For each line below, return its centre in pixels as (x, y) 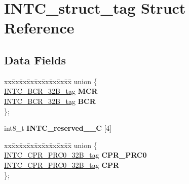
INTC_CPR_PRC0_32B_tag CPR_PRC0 (75, 155)
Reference (39, 28)
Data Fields (35, 60)
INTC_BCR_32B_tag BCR (50, 101)
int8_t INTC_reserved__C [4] (58, 128)
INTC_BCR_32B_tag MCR (51, 91)
